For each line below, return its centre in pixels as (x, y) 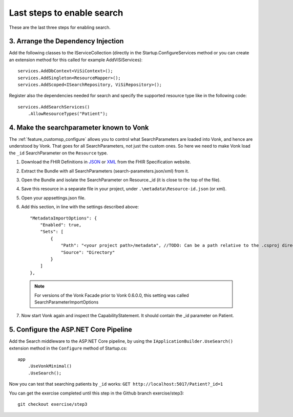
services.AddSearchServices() (54, 107)
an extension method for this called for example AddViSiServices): (76, 60)
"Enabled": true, (61, 225)
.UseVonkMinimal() (50, 366)
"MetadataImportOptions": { (63, 218)
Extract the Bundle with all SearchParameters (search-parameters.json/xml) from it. (105, 171)
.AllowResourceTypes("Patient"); (68, 114)
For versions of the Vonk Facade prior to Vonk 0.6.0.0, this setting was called (112, 295)
